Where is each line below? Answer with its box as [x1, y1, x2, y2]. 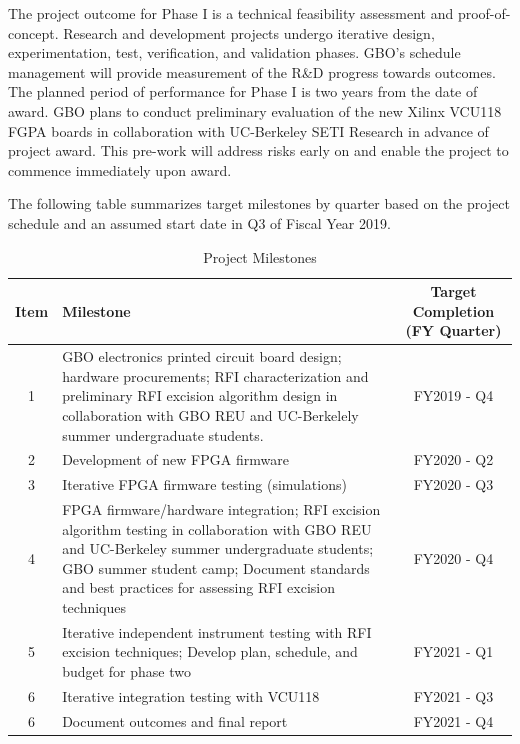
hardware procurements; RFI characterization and [62, 365, 369, 386]
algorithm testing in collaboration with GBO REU [62, 518, 372, 539]
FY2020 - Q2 [413, 449, 494, 470]
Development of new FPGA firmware [62, 449, 289, 470]
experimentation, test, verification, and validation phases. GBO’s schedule [8, 42, 461, 63]
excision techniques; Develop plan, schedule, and [62, 641, 358, 662]
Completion [412, 300, 495, 321]
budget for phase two [62, 661, 191, 682]
